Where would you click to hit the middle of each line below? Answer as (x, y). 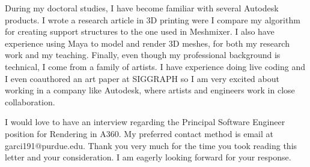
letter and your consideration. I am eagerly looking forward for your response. (148, 157)
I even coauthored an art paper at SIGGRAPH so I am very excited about (142, 78)
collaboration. (30, 101)
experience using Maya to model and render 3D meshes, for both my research (147, 43)
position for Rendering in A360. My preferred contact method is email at (139, 133)
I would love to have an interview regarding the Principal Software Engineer (145, 122)
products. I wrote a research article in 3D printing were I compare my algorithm (153, 19)
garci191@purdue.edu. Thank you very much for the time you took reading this (151, 145)
